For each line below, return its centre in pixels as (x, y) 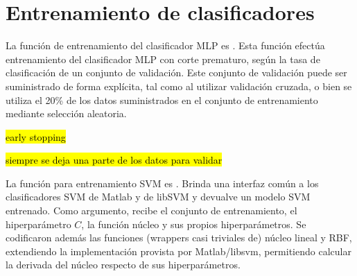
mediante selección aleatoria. (66, 113)
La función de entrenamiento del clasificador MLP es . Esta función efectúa (165, 45)
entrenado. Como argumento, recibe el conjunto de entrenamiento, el (151, 210)
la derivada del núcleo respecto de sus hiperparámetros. (123, 265)
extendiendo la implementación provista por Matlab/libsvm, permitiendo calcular (178, 251)
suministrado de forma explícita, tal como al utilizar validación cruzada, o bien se (179, 86)
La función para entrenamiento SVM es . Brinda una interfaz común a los (162, 183)
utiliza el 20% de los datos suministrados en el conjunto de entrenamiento (162, 100)
